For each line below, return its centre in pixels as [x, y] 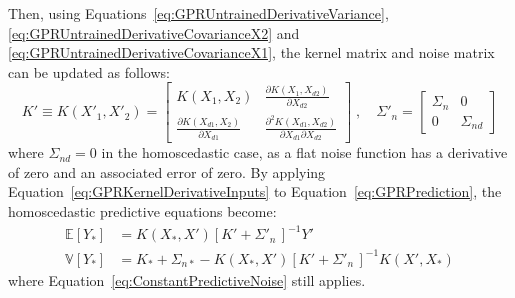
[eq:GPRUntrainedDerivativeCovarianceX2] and [154, 32]
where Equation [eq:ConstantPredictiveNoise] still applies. [187, 279]
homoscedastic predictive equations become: [142, 210]
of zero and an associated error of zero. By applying [167, 171]
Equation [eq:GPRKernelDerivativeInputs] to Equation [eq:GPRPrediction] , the [255, 191]
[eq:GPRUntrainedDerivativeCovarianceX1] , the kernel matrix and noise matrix [251, 52]
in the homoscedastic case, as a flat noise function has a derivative [304, 152]
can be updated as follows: [89, 71]
